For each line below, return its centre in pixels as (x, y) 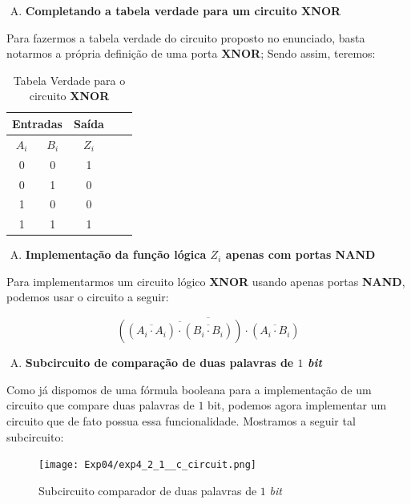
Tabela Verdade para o (69, 80)
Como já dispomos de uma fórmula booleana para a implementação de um (189, 389)
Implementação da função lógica (116, 254)
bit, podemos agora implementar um (297, 405)
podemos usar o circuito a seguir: (88, 297)
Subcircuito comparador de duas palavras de (148, 490)
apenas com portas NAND (300, 254)
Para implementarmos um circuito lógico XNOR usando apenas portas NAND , (206, 281)
